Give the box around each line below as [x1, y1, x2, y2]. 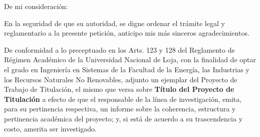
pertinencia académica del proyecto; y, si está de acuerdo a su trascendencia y [4, 113, 243, 123]
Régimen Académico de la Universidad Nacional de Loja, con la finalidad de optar [4, 54, 256, 65]
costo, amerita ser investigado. [4, 123, 97, 133]
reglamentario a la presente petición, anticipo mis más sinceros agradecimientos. [4, 28, 249, 38]
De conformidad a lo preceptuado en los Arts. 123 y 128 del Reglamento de [4, 44, 235, 55]
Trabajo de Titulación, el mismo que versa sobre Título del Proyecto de [4, 84, 234, 94]
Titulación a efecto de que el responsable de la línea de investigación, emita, [4, 93, 242, 104]
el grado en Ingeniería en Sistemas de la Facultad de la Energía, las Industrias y [4, 64, 249, 74]
